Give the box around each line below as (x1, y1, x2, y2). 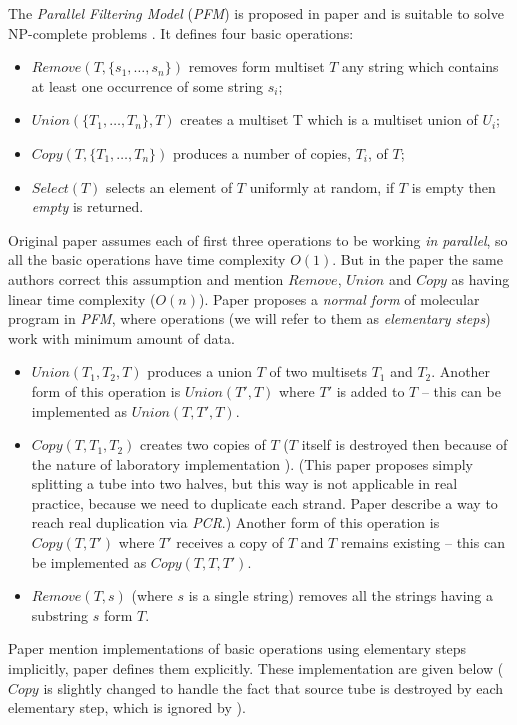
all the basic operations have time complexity (8, 249, 286, 270)
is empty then (411, 176, 496, 197)
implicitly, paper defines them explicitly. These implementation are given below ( (8, 658, 504, 679)
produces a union (147, 361, 253, 382)
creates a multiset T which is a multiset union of (180, 109, 478, 130)
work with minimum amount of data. (8, 327, 235, 348)
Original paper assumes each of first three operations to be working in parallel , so (8, 229, 508, 250)
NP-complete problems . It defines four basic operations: (8, 22, 354, 43)
